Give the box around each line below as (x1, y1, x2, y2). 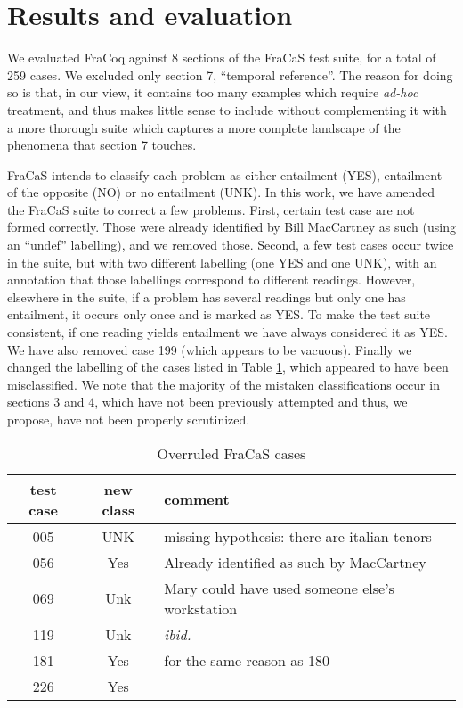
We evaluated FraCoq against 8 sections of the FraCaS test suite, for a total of (7, 48, 436, 67)
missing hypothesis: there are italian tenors (164, 525, 432, 547)
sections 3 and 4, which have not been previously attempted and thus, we (7, 392, 408, 411)
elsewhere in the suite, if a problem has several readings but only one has (7, 287, 406, 306)
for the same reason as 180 (164, 649, 329, 671)
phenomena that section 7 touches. (7, 136, 197, 154)
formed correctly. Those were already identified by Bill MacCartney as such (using (7, 218, 456, 236)
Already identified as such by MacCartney (164, 551, 426, 572)
